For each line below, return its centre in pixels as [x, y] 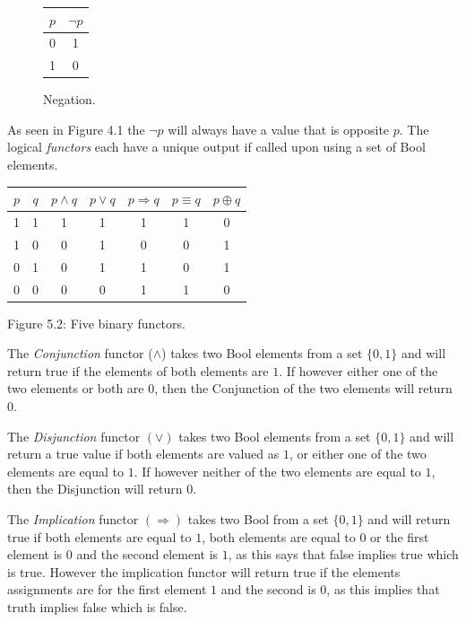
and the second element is [147, 554]
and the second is [268, 589]
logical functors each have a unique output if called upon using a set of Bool [216, 147]
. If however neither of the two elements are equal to [277, 471]
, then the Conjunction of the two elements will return [303, 388]
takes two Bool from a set [258, 518]
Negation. [69, 99]
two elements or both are [76, 388]
